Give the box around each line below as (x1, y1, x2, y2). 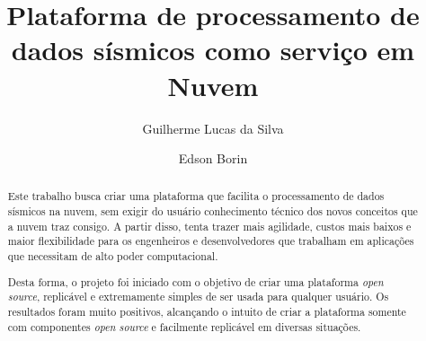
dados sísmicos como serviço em (11, 31, 415, 68)
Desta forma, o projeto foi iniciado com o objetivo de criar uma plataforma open (7, 274, 384, 289)
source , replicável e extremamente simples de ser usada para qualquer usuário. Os (7, 289, 389, 304)
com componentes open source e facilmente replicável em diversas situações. (7, 319, 361, 334)
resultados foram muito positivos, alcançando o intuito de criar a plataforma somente (7, 303, 406, 319)
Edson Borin (178, 149, 248, 168)
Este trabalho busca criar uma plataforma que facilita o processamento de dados (7, 188, 385, 204)
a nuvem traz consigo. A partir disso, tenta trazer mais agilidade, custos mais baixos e (7, 218, 412, 233)
